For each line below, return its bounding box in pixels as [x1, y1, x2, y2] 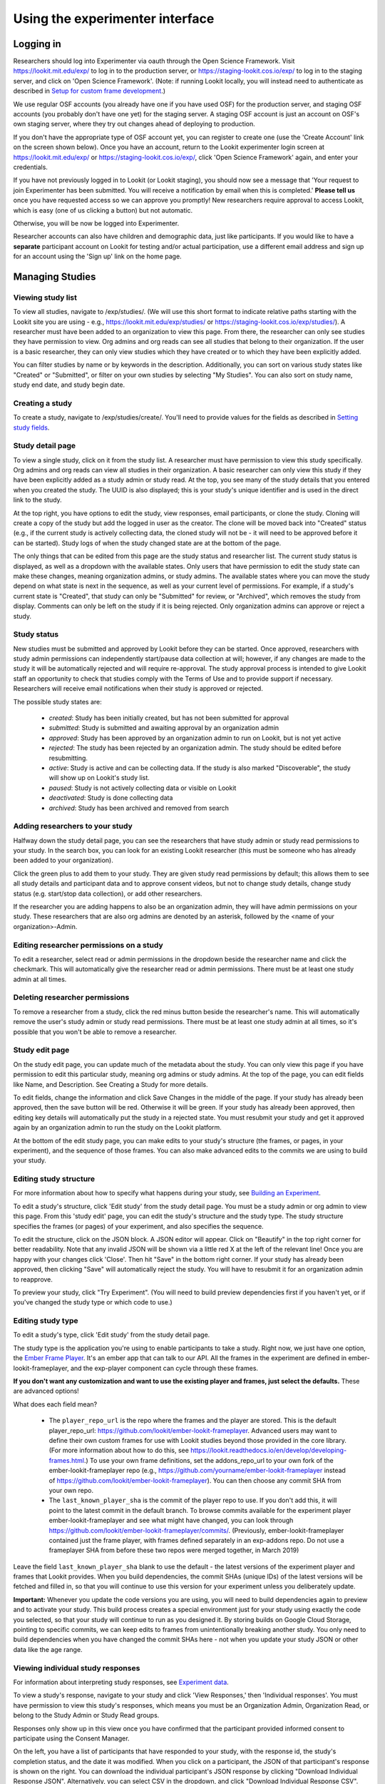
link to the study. [13, 496, 62, 505]
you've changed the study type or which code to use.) [13, 1298, 173, 1307]
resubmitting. [48, 754, 88, 762]
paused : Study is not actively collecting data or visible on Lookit [48, 784, 237, 792]
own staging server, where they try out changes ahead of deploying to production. [13, 120, 256, 128]
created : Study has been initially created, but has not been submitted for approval [48, 714, 289, 722]
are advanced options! [13, 1387, 80, 1395]
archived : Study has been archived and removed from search [48, 804, 230, 812]
